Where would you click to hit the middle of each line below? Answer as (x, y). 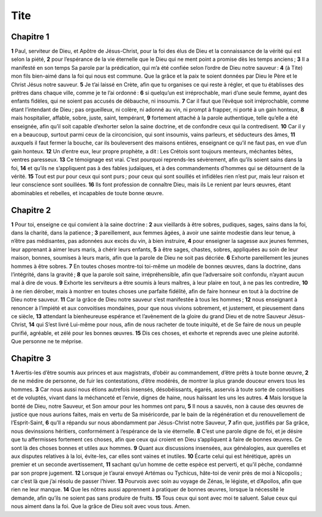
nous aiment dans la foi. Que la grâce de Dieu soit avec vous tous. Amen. (101, 506)
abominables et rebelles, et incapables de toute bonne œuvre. (87, 193)
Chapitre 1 (30, 37)
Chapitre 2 (31, 210)
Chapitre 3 (31, 358)
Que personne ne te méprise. (47, 341)
